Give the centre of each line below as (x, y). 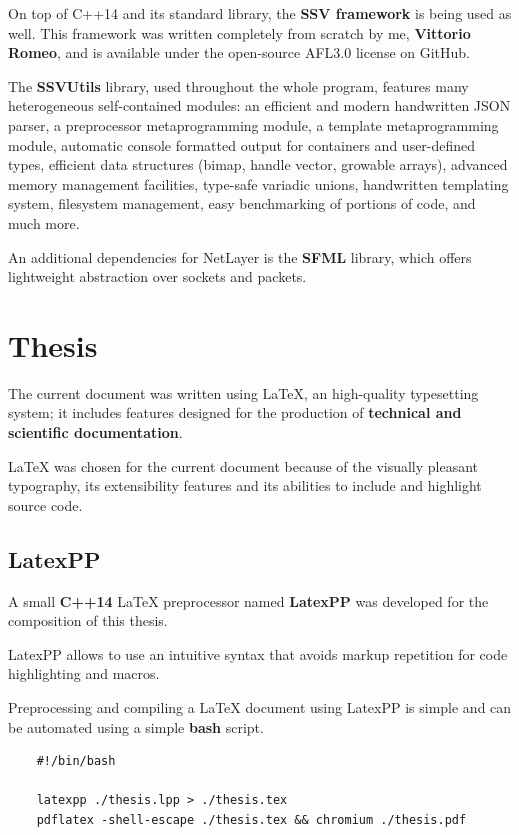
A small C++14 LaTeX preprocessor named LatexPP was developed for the (248, 600)
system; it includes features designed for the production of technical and (235, 412)
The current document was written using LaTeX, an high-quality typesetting (243, 392)
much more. (44, 222)
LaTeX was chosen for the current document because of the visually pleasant (243, 465)
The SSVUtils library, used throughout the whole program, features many (238, 85)
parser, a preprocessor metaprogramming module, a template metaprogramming (253, 124)
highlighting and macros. (84, 673)
